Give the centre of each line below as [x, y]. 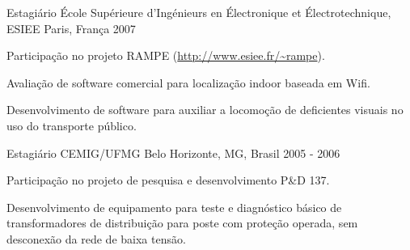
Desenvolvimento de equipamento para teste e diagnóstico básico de [174, 207]
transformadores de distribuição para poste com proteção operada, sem [182, 223]
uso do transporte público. [72, 125]
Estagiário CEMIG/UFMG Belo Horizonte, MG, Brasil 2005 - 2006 [173, 153]
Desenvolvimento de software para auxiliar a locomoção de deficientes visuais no [205, 110]
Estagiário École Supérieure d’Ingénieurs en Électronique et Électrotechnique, [199, 12]
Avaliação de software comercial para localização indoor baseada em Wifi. [188, 82]
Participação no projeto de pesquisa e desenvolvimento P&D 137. [168, 180]
